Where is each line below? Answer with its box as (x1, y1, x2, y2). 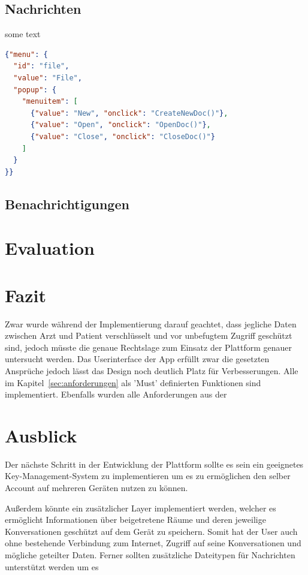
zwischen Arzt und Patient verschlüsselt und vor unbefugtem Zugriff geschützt (5, 329, 292, 342)
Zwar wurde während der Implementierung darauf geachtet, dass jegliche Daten (5, 317, 297, 330)
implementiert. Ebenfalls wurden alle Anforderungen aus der (5, 388, 227, 401)
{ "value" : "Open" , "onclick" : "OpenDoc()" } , (30, 121, 211, 130)
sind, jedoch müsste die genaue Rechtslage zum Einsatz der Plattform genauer (5, 341, 292, 353)
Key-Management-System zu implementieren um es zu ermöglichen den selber (5, 469, 291, 482)
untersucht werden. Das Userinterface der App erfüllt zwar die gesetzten (5, 353, 270, 365)
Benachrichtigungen (5, 194, 129, 213)
